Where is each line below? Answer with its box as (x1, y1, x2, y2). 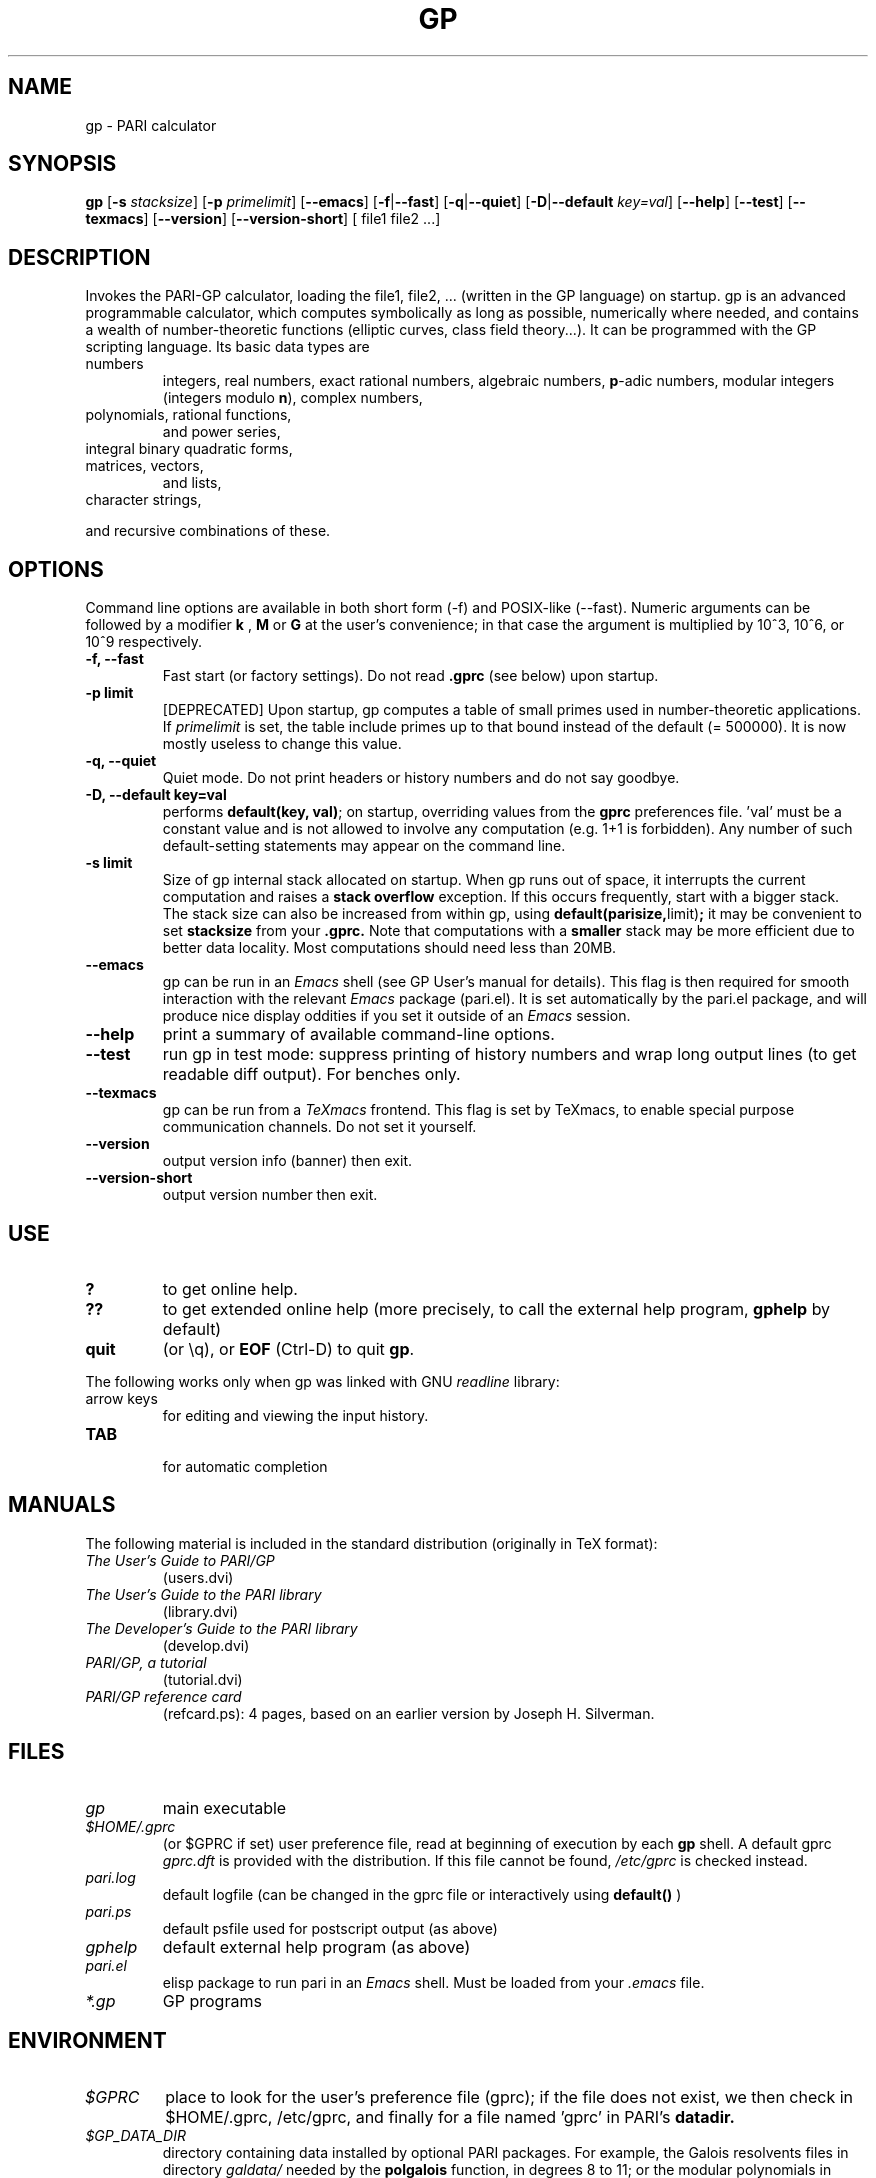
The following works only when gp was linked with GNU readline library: (85, 1372, 560, 1390)
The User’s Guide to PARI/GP (85, 1551, 275, 1569)
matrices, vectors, (85, 457, 204, 475)
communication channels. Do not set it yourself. (162, 1118, 477, 1136)
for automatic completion (162, 1457, 328, 1475)
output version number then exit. (162, 1186, 378, 1204)
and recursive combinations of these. (85, 522, 331, 540)
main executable (162, 1797, 287, 1818)
